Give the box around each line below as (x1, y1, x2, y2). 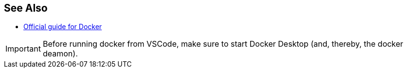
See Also (4, 2, 48, 14)
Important (5, 44, 41, 54)
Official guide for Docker (23, 22, 102, 31)
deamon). (42, 49, 78, 59)
